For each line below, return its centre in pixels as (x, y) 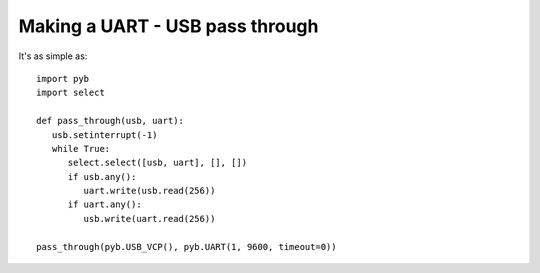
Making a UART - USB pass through (168, 26)
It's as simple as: (53, 56)
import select (70, 93)
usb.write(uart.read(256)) (149, 218)
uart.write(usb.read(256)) (149, 191)
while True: (81, 148)
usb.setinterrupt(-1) (104, 134)
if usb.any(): (102, 176)
